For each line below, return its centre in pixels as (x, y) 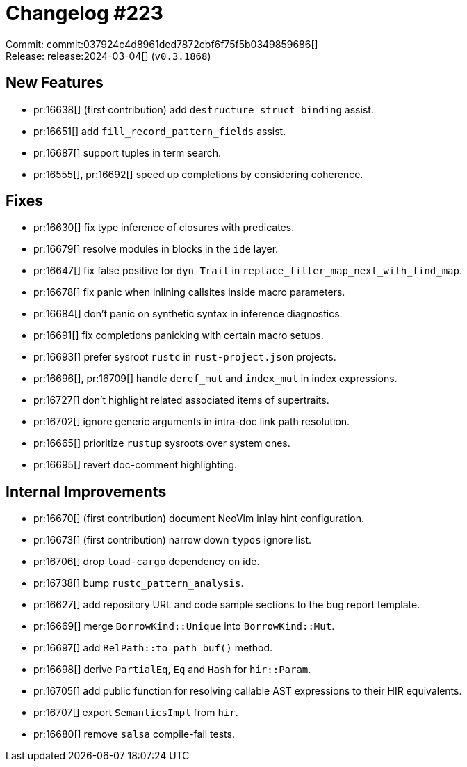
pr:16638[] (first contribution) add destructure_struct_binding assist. (204, 109)
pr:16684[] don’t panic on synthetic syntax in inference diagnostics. (188, 314)
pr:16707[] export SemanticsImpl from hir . (136, 713)
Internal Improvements (86, 491)
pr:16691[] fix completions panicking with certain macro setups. (179, 335)
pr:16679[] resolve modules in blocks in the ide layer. (156, 249)
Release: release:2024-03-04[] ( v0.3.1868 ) (108, 56)
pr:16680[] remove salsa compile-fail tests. (134, 734)
